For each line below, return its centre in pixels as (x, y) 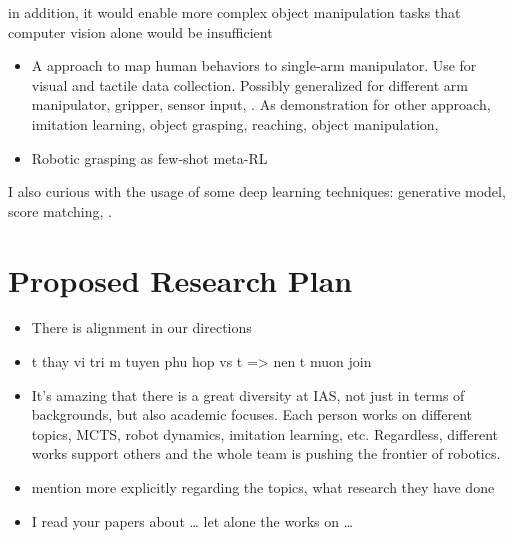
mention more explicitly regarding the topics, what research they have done (263, 487)
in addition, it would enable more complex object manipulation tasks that (234, 12)
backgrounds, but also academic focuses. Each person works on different (252, 414)
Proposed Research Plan (180, 279)
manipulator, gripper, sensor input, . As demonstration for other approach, (261, 104)
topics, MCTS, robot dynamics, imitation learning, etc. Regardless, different (264, 433)
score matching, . (60, 210)
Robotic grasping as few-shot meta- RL (149, 157)
